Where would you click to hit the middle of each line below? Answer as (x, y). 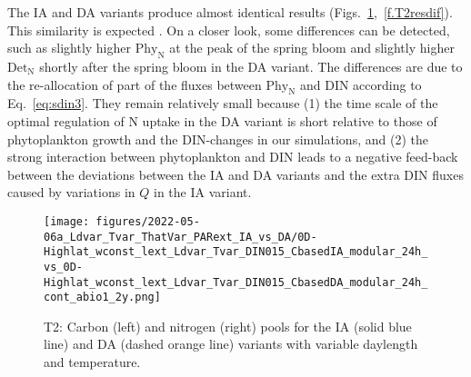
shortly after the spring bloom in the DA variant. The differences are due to (251, 66)
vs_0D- (63, 267)
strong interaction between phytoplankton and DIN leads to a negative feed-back (233, 157)
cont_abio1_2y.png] (102, 298)
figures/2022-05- (148, 221)
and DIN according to (361, 84)
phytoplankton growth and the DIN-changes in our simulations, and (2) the (218, 139)
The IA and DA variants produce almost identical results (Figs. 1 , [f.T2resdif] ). (230, 12)
